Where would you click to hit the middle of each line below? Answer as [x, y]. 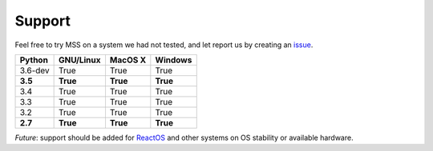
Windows [174, 60]
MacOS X [128, 60]
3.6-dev [34, 70]
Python [34, 60]
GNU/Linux [80, 60]
